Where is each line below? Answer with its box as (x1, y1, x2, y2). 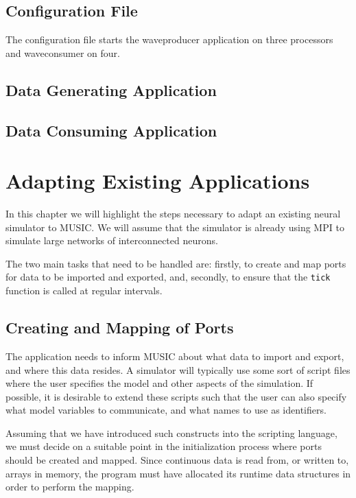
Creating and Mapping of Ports (5, 317, 234, 338)
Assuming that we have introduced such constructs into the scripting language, (5, 425, 337, 440)
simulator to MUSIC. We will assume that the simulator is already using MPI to (5, 220, 344, 234)
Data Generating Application (5, 79, 217, 100)
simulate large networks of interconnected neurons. (5, 233, 218, 248)
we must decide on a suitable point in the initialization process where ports (5, 439, 322, 453)
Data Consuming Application (5, 119, 217, 141)
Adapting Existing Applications (5, 167, 310, 195)
